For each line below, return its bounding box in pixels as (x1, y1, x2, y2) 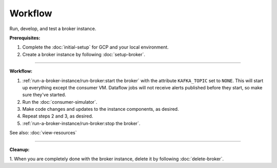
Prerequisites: (9, 35, 41, 41)
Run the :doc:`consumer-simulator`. (22, 99, 97, 105)
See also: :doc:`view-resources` (9, 130, 77, 136)
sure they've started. (22, 92, 66, 98)
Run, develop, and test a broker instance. (9, 26, 96, 32)
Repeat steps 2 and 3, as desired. (22, 113, 93, 119)
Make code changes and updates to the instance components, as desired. (22, 106, 179, 112)
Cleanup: (9, 146, 30, 153)
